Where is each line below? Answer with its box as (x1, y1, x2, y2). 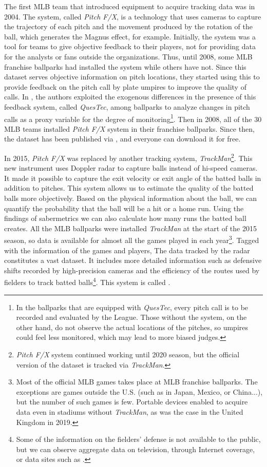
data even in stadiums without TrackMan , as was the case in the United (16, 407, 243, 417)
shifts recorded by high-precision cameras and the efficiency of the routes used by (4, 265, 260, 275)
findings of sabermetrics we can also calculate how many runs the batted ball (4, 213, 246, 224)
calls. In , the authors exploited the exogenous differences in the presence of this (4, 91, 256, 102)
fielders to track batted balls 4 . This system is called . (4, 275, 170, 288)
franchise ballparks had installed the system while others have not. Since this (4, 61, 246, 72)
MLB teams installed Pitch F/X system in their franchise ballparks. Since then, (4, 123, 255, 134)
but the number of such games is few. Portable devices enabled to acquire (16, 396, 248, 407)
